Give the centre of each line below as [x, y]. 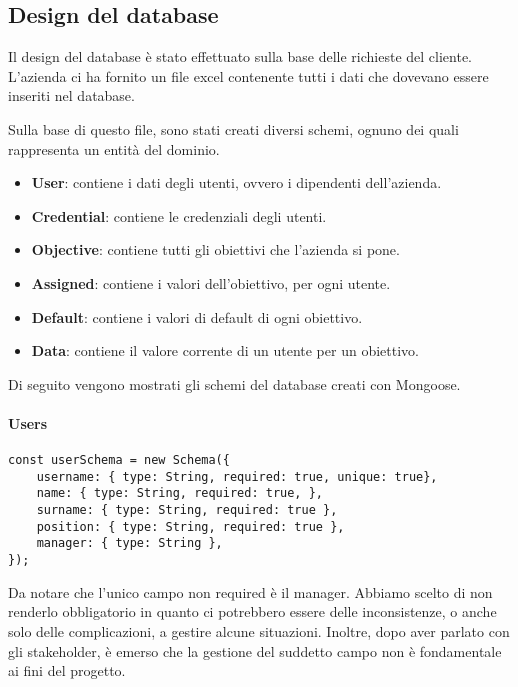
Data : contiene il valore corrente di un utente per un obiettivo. [225, 350]
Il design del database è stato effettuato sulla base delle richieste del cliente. [240, 56]
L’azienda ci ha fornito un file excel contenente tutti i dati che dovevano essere [248, 75]
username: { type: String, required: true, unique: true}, [237, 476]
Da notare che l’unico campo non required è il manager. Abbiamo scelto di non [250, 591]
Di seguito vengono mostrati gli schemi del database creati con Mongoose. [234, 383]
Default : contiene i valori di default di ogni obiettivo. [197, 316]
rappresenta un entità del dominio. [114, 148]
